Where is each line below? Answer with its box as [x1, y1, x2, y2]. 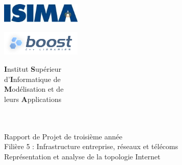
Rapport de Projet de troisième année [4, 131, 123, 141]
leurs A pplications [4, 93, 61, 104]
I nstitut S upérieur [4, 63, 62, 74]
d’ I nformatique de [4, 73, 61, 84]
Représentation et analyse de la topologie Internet [4, 151, 161, 161]
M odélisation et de [4, 84, 64, 94]
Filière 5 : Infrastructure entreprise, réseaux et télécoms [4, 141, 178, 152]
